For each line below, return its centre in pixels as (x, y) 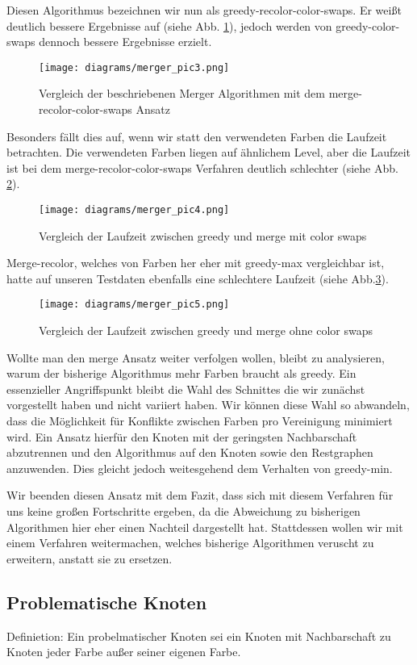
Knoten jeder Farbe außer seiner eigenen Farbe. (124, 652)
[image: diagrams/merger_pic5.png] (134, 305)
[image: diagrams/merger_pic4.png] (134, 210)
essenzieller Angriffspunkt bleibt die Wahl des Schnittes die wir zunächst (186, 389)
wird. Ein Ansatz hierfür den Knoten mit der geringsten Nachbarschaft (182, 436)
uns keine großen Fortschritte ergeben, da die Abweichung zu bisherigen (183, 511)
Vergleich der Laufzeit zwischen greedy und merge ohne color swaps (206, 330)
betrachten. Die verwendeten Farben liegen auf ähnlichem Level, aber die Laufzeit (209, 152)
